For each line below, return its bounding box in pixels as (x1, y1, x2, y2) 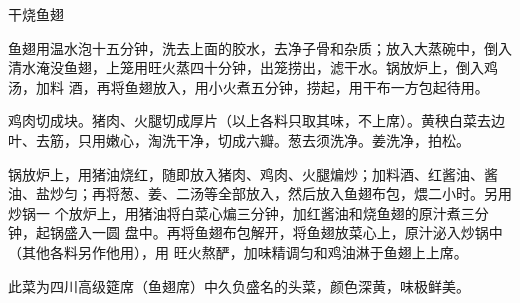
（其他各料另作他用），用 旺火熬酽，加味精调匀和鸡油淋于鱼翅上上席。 (8, 241, 468, 262)
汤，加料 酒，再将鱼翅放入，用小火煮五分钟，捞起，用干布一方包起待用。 (8, 76, 489, 97)
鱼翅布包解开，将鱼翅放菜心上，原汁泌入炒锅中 (194, 222, 503, 243)
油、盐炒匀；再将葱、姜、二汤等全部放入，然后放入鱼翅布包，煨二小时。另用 (8, 183, 512, 204)
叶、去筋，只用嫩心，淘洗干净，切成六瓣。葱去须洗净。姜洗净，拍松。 (8, 129, 470, 150)
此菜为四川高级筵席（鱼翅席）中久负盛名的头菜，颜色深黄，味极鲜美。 (8, 275, 470, 296)
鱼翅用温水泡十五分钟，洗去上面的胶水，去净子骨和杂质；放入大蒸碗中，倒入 (8, 37, 512, 58)
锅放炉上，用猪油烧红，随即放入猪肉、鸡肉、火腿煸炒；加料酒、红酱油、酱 (8, 163, 498, 184)
